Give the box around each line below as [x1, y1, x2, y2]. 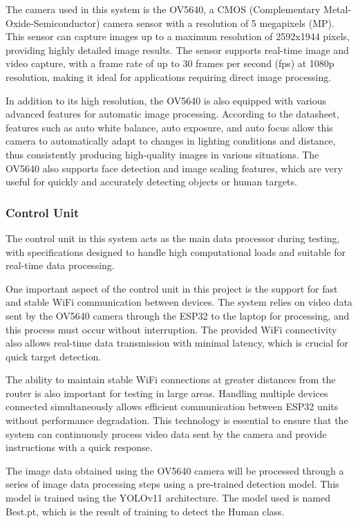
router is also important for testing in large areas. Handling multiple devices [6, 385, 328, 400]
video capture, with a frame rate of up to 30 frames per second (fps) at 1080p [6, 56, 335, 71]
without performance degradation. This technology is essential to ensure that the [6, 413, 348, 428]
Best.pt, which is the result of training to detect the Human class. [6, 504, 285, 518]
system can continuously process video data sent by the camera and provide [6, 426, 327, 441]
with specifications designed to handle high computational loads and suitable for [6, 244, 346, 259]
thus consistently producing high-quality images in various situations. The [6, 147, 319, 161]
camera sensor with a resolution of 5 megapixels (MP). [103, 15, 335, 30]
